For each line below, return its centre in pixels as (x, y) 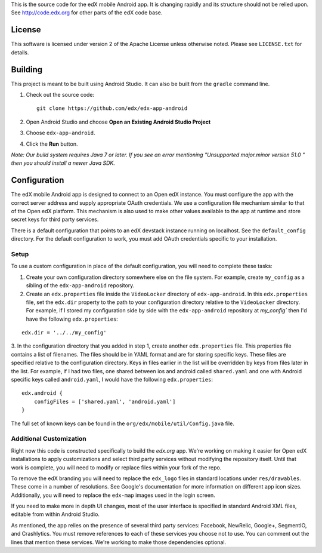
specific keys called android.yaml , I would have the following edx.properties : (112, 380)
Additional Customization (49, 439)
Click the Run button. (52, 144)
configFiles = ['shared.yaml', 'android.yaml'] (105, 401)
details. (20, 52)
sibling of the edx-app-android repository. (80, 285)
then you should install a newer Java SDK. (63, 163)
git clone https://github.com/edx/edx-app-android (112, 108)
